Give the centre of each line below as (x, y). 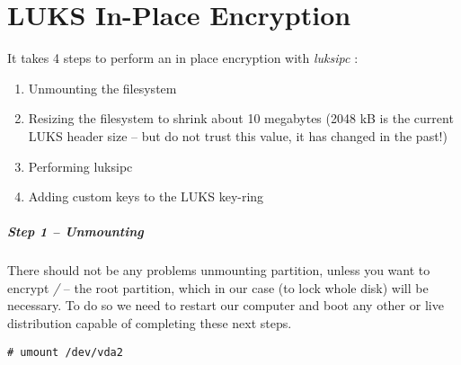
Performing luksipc (80, 166)
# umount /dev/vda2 (65, 352)
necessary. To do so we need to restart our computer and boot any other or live (226, 305)
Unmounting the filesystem (102, 88)
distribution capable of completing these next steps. (150, 323)
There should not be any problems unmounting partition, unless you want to (219, 270)
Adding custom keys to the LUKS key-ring (146, 196)
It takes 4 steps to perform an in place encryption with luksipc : (183, 58)
